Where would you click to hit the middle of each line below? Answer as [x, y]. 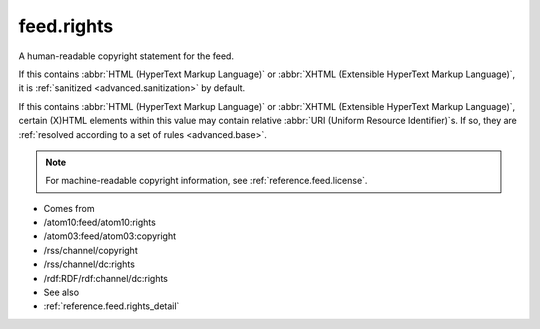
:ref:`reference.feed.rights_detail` [111, 306]
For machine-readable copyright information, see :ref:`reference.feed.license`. [206, 181]
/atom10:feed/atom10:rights [100, 222]
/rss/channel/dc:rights [89, 264]
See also [61, 292]
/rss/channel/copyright [91, 250]
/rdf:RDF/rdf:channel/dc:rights [106, 278]
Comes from [69, 208]
